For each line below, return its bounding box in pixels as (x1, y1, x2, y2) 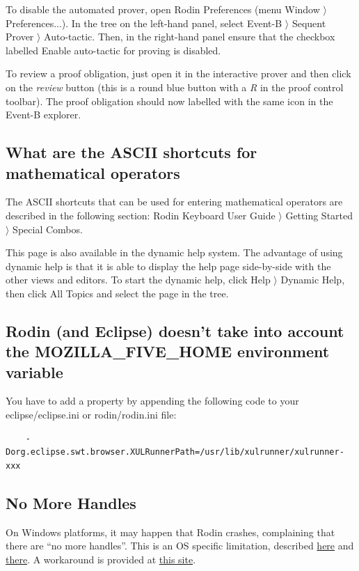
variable (6, 361, 63, 382)
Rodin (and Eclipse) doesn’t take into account (6, 320, 344, 341)
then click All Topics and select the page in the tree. (6, 285, 229, 300)
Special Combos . (13, 221, 83, 236)
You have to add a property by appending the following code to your (6, 393, 299, 408)
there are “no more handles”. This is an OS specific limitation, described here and (6, 538, 354, 553)
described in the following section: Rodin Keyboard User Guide (6, 208, 276, 222)
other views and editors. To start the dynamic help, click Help (6, 272, 271, 287)
